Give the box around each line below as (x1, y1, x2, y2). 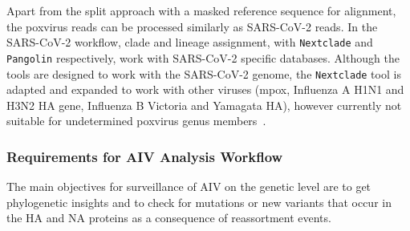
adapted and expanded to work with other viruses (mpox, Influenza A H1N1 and (6, 81, 404, 98)
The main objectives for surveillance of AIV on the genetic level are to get (6, 178, 371, 195)
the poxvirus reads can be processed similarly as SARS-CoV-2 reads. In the (6, 18, 378, 34)
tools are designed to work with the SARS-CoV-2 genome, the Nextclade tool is (6, 65, 401, 82)
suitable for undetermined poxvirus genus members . (6, 112, 266, 129)
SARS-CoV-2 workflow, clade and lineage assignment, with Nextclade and (6, 34, 373, 51)
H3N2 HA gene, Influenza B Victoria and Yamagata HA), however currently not (6, 96, 402, 113)
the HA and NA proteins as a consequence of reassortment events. (6, 209, 331, 226)
